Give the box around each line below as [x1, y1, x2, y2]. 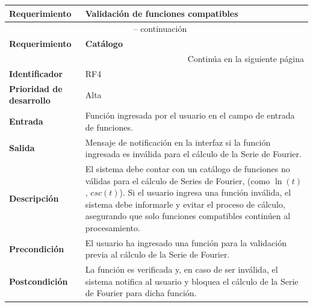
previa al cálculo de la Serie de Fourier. [85, 248, 230, 261]
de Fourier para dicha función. [85, 287, 197, 299]
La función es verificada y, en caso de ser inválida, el [85, 263, 278, 276]
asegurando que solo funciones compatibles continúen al [85, 209, 291, 222]
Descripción [9, 192, 59, 205]
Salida [9, 141, 35, 154]
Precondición [9, 242, 64, 255]
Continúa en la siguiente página [187, 52, 304, 65]
